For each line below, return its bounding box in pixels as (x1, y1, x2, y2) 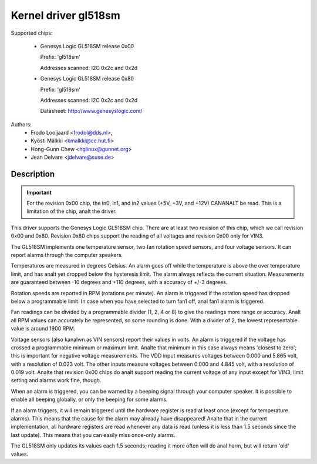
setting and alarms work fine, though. (11, 377, 102, 384)
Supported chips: (11, 29, 53, 36)
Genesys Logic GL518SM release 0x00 (40, 42, 134, 49)
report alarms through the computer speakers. (11, 251, 123, 258)
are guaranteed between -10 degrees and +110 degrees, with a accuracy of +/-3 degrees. (11, 279, 228, 286)
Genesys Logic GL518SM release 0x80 (40, 75, 134, 82)
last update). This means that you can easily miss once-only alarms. (11, 431, 176, 438)
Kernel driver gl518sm (11, 9, 120, 22)
